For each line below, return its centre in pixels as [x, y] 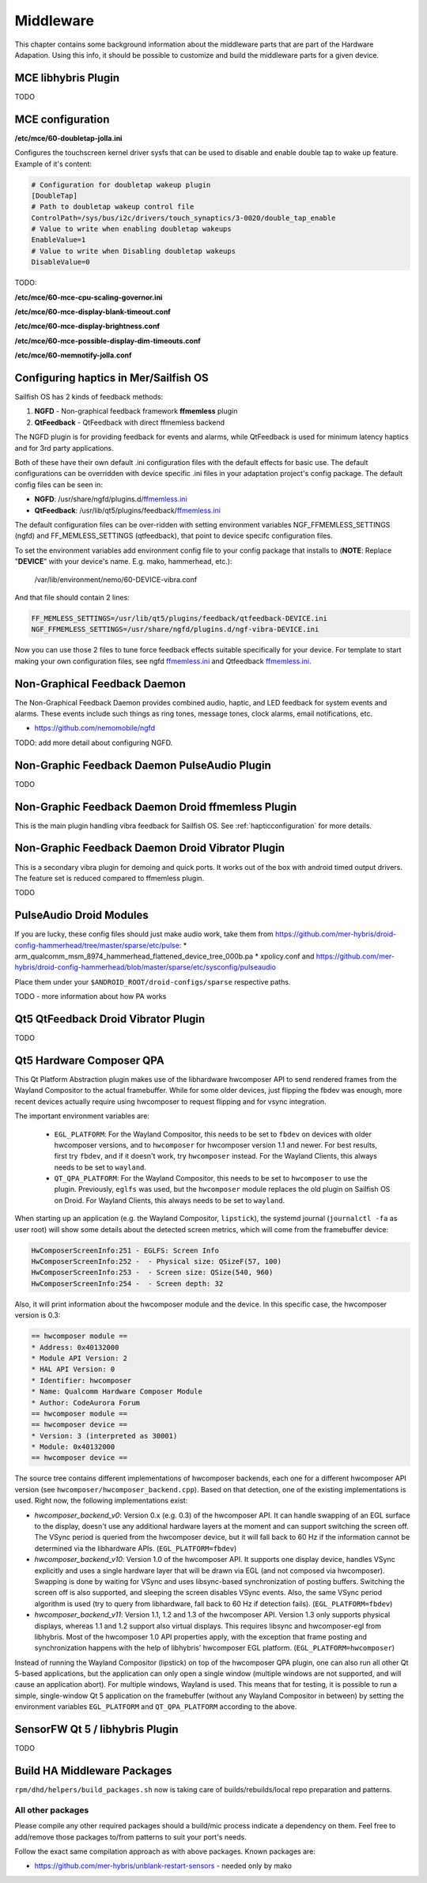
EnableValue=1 [59, 240]
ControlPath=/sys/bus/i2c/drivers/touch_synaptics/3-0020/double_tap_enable [183, 218]
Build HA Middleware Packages [93, 1770]
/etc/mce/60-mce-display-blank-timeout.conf [93, 312]
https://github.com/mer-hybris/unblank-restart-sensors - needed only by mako [163, 1866]
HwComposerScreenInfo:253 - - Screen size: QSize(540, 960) [152, 1272]
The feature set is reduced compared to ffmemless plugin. [110, 878]
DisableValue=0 [60, 262]
